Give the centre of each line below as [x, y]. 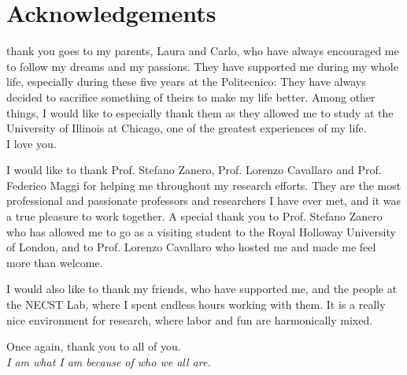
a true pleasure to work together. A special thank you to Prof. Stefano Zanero [194, 216]
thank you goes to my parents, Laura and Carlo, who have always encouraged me [203, 51]
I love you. [31, 143]
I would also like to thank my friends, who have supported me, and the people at [202, 289]
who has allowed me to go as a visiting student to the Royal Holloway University [201, 231]
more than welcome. [55, 262]
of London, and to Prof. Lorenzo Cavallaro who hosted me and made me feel [191, 247]
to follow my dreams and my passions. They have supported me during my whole [202, 66]
